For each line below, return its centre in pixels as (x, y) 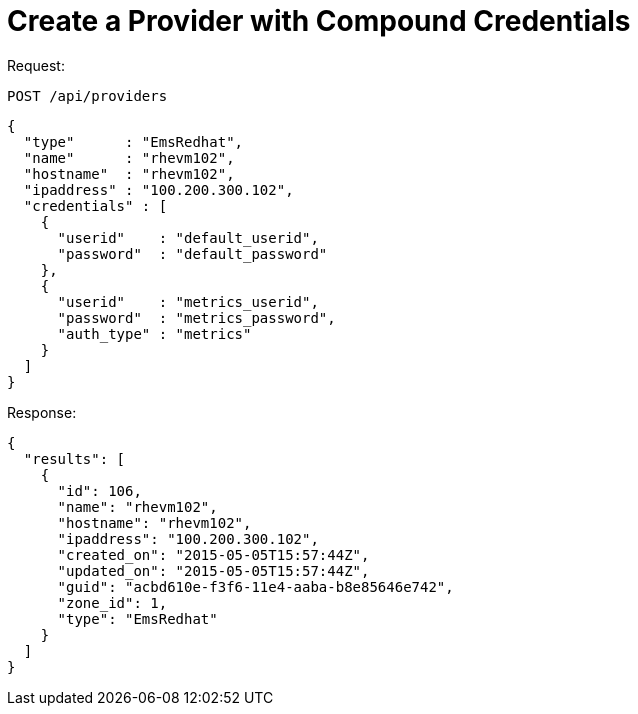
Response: (42, 412)
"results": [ (74, 458)
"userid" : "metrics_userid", (188, 301)
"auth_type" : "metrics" (154, 333)
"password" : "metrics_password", (196, 317)
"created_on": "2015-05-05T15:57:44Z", (213, 554)
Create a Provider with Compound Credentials (319, 21)
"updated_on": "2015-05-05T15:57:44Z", (213, 570)
